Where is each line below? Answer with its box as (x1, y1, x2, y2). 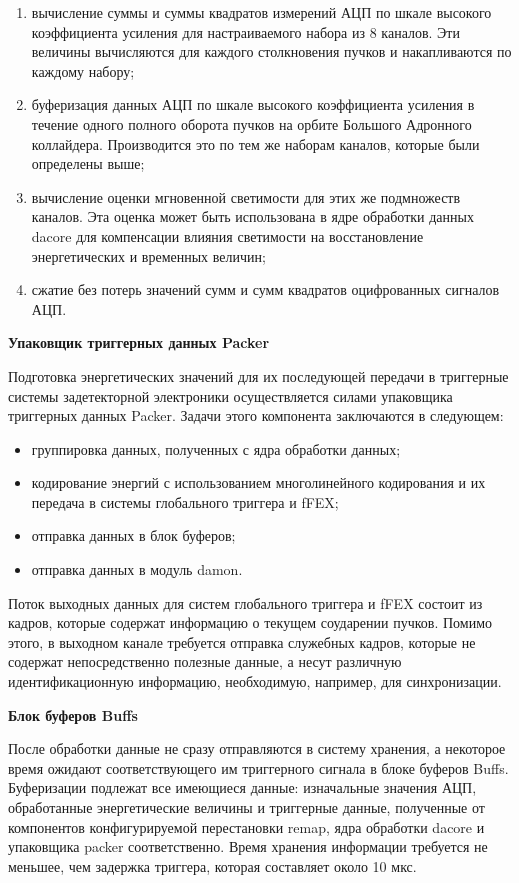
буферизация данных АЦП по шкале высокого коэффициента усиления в (31, 94, 475, 115)
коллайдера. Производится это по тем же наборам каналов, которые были (31, 133, 480, 154)
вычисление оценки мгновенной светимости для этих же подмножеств (31, 186, 461, 207)
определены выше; (31, 153, 145, 174)
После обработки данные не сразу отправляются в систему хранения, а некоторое (8, 738, 506, 759)
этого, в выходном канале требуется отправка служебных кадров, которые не (8, 631, 476, 652)
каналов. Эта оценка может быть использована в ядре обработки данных (31, 206, 474, 227)
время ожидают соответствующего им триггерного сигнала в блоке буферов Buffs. (8, 757, 509, 778)
